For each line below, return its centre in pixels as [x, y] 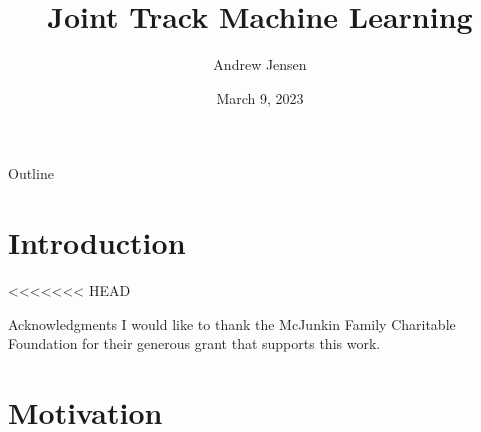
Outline [31, 173]
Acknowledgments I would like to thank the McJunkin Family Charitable [232, 323]
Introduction [97, 242]
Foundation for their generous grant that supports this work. [194, 343]
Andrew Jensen [260, 64]
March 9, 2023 [260, 97]
